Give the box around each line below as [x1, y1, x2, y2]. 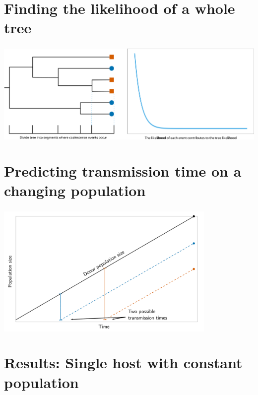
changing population [4, 180, 146, 200]
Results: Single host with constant [4, 352, 243, 373]
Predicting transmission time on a [4, 160, 242, 181]
